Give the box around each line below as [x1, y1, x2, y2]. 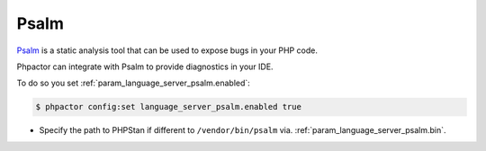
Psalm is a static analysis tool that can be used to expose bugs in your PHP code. [16, 45, 319, 56]
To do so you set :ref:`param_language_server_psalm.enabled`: [16, 77, 251, 89]
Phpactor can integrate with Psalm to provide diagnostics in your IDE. [16, 61, 274, 72]
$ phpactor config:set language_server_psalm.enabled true [35, 102, 301, 112]
